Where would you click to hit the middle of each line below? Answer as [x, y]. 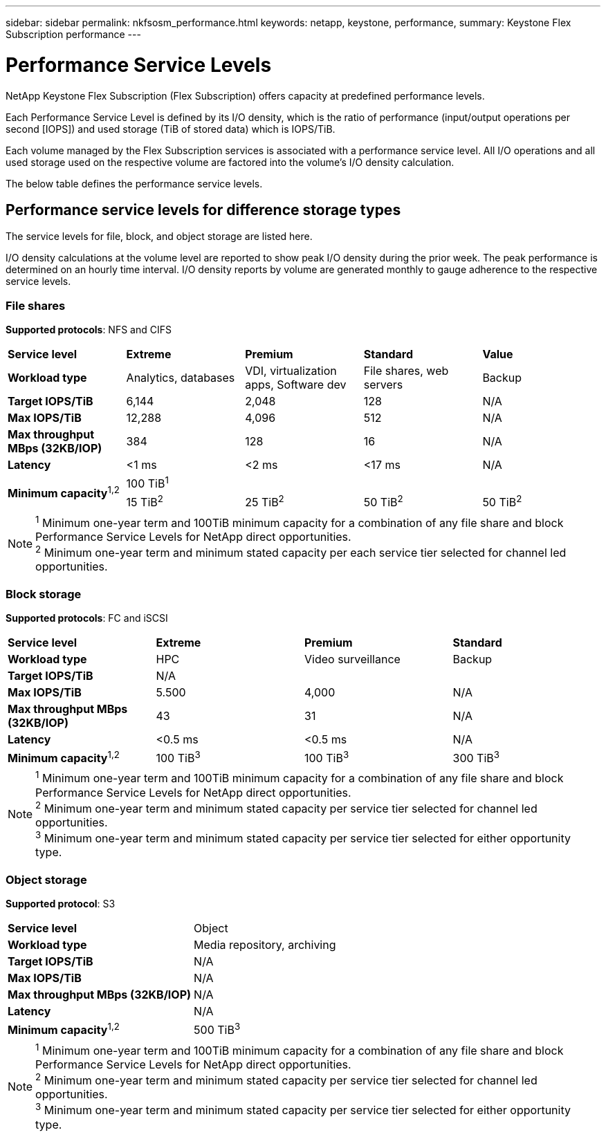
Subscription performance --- [73, 34]
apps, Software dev [296, 385]
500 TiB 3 [217, 1029]
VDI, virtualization [291, 371]
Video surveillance [352, 659]
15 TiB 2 [145, 501]
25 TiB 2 [265, 501]
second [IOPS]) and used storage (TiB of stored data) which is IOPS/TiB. [171, 129]
